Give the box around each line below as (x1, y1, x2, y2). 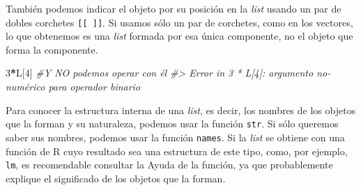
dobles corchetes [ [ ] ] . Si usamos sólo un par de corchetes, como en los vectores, (6, 15, 353, 29)
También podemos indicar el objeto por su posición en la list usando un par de (6, 1, 341, 15)
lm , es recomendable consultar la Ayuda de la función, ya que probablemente (6, 157, 333, 172)
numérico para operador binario (6, 79, 141, 94)
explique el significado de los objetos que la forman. (6, 171, 226, 185)
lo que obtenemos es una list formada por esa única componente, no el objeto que (6, 29, 353, 43)
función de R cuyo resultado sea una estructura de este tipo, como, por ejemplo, (6, 143, 348, 158)
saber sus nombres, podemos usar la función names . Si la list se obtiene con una (6, 129, 345, 144)
